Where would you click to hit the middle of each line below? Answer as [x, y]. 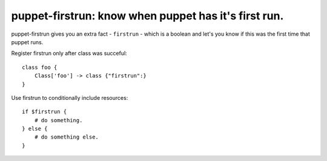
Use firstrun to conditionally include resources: [70, 97]
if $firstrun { [45, 112]
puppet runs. [27, 42]
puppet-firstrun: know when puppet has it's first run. [147, 16]
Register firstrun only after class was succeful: [69, 53]
